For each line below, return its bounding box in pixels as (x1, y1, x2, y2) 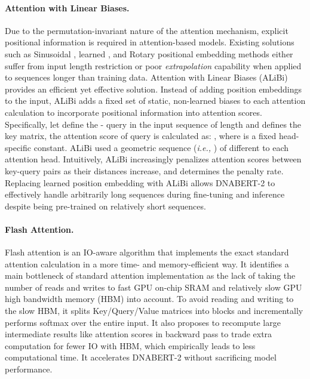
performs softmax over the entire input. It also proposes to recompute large (5, 316, 281, 328)
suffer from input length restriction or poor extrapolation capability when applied (5, 59, 302, 72)
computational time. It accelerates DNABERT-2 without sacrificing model (5, 351, 277, 363)
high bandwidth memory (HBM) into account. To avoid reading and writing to (5, 292, 294, 305)
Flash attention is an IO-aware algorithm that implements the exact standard (5, 246, 289, 258)
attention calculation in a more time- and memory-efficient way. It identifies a (5, 257, 289, 270)
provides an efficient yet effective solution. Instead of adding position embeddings (5, 82, 302, 95)
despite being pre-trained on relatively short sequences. (5, 199, 206, 212)
